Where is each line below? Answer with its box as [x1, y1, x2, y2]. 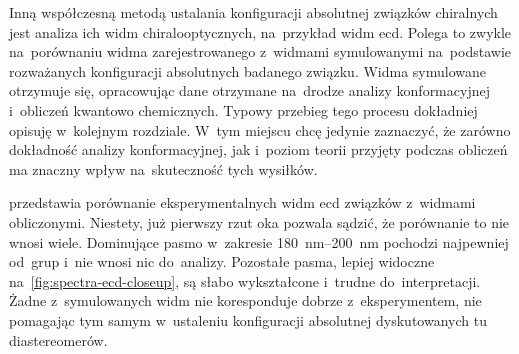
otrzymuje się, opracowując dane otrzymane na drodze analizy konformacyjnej [9, 80, 490, 101]
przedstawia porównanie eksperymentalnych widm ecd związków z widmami [9, 192, 476, 213]
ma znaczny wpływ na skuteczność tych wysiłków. [9, 158, 318, 179]
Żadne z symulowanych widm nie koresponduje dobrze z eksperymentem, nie [9, 290, 482, 311]
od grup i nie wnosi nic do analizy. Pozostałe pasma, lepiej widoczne [9, 251, 435, 272]
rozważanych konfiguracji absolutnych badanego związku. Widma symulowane [9, 60, 487, 81]
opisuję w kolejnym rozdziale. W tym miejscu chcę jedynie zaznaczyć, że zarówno [9, 119, 511, 140]
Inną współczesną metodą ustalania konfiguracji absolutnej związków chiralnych [9, 2, 498, 22]
